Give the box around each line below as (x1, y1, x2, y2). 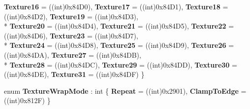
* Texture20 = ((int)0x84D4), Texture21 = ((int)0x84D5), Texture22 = (4, 21, 234, 31)
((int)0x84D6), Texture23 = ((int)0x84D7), (4, 30, 138, 40)
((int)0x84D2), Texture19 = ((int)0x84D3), (4, 11, 138, 21)
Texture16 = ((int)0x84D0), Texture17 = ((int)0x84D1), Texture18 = (4, 1, 228, 11)
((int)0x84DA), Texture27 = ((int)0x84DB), (4, 49, 141, 60)
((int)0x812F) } (4, 95, 51, 106)
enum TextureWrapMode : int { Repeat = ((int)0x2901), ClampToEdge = (4, 85, 247, 96)
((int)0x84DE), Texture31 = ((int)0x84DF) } (4, 69, 145, 79)
